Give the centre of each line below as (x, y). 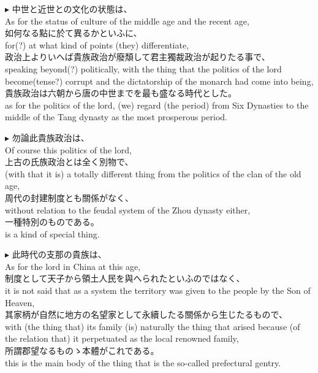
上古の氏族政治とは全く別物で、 (69, 162)
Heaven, (20, 302)
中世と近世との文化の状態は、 (72, 9)
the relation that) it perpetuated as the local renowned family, (122, 338)
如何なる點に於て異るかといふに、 (74, 33)
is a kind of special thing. (52, 233)
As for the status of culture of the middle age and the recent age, (127, 21)
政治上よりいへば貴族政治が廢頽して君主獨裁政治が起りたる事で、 (138, 57)
